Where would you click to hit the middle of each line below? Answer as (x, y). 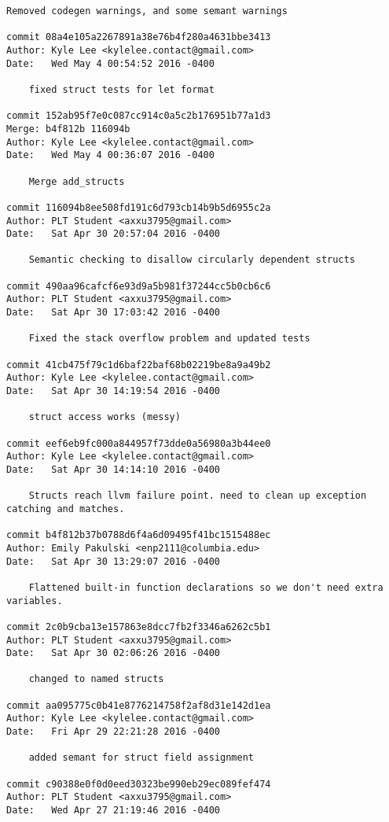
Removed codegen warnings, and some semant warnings (147, 11)
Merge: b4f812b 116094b (68, 129)
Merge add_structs (77, 181)
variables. (35, 601)
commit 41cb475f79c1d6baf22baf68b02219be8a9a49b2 (139, 365)
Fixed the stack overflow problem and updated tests (169, 339)
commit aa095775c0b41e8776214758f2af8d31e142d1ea (139, 705)
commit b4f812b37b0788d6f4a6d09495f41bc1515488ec (139, 535)
